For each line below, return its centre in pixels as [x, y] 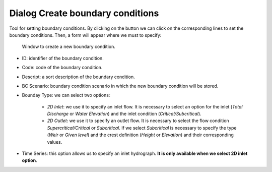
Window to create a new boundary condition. [69, 47]
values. [55, 142]
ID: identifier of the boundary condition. [63, 58]
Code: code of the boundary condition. [62, 68]
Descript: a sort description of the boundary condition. [79, 77]
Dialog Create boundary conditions [84, 13]
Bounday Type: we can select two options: [66, 95]
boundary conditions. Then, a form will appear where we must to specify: [85, 35]
